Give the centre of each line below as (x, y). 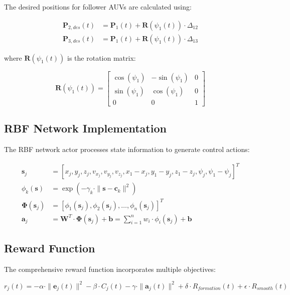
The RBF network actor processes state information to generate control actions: (127, 149)
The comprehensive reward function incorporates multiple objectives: (110, 269)
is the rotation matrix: (102, 57)
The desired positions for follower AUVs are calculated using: (98, 7)
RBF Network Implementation (85, 128)
